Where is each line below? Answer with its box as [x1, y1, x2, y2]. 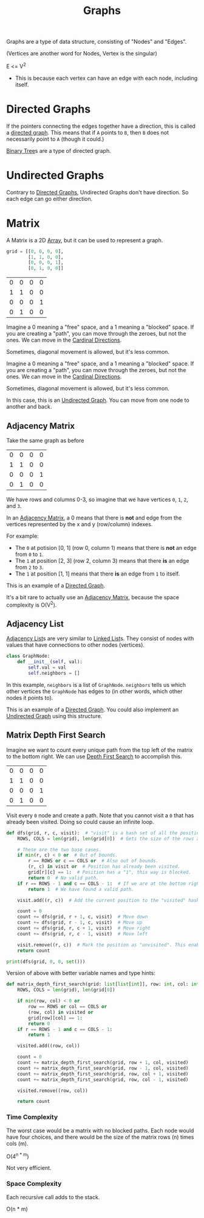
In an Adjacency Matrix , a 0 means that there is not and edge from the [6, 514, 182, 521]
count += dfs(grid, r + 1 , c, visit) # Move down [17, 914, 148, 920]
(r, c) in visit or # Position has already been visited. [28, 864, 181, 870]
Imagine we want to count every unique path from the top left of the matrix [6, 746, 193, 753]
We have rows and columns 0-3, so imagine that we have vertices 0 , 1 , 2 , [6, 496, 188, 503]
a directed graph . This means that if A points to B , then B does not [6, 128, 169, 136]
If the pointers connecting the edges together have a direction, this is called [6, 122, 196, 130]
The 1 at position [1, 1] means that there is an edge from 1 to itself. [15, 570, 180, 577]
